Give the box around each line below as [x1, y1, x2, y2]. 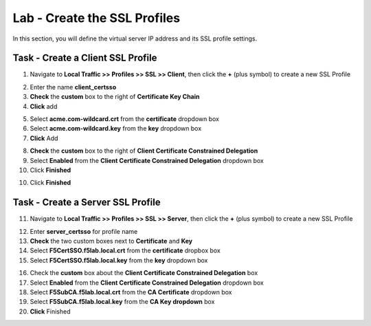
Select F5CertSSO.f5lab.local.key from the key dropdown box [30, 256, 208, 264]
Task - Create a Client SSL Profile [12, 52, 157, 64]
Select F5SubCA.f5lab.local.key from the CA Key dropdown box [30, 298, 215, 306]
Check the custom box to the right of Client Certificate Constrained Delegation [30, 146, 258, 155]
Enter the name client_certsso [30, 83, 117, 91]
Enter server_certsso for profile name [30, 227, 138, 235]
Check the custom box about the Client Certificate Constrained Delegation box [30, 269, 258, 277]
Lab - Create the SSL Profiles [12, 10, 181, 25]
